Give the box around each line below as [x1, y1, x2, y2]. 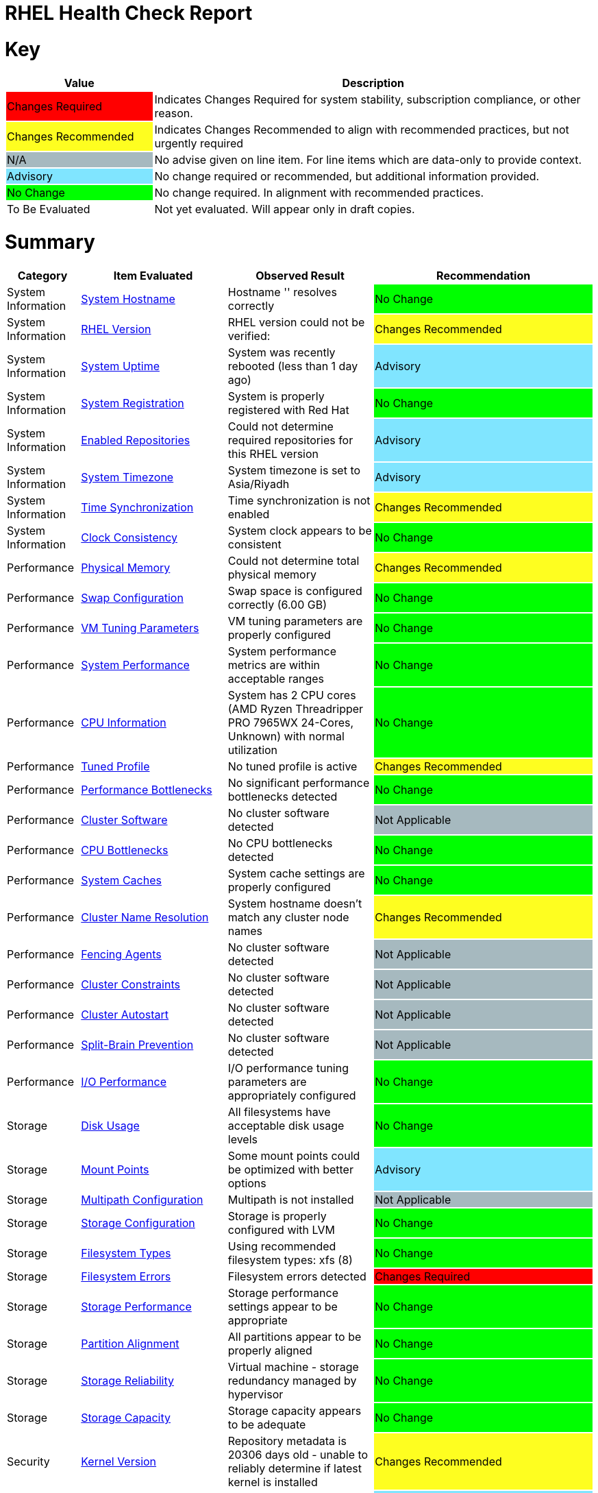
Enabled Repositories [81, 433, 190, 447]
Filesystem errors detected [227, 1270, 366, 1283]
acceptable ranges [227, 672, 324, 685]
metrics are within [227, 658, 321, 672]
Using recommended [227, 1239, 336, 1253]
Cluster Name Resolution [81, 910, 209, 924]
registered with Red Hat [227, 403, 349, 417]
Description [342, 75, 404, 90]
